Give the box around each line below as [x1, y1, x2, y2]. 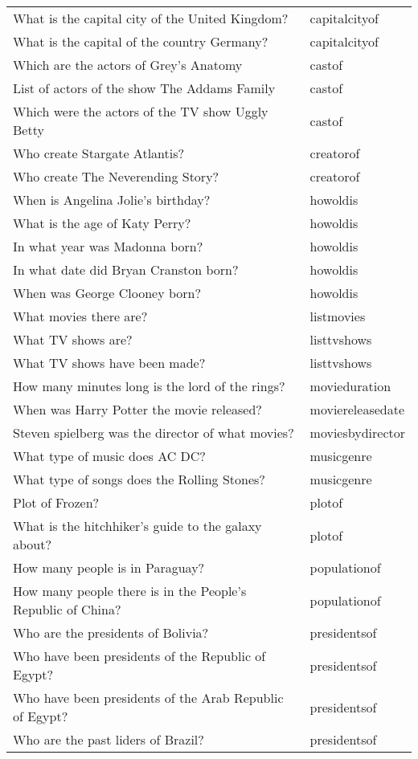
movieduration [309, 377, 391, 395]
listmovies [309, 307, 366, 325]
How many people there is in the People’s [13, 581, 247, 600]
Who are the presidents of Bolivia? [13, 623, 209, 642]
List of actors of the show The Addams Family [13, 79, 276, 97]
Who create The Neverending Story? [13, 167, 219, 186]
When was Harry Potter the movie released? [13, 400, 262, 418]
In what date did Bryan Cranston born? [13, 260, 239, 279]
